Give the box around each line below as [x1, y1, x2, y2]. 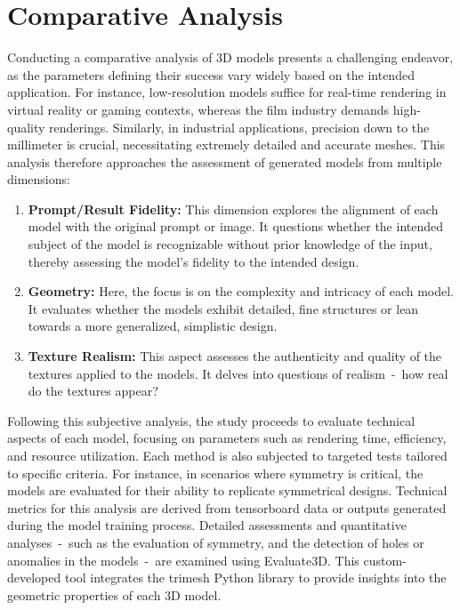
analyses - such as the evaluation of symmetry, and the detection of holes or [7, 533, 424, 551]
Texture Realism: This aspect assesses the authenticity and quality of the [28, 347, 442, 365]
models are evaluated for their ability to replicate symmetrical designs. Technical [7, 481, 448, 500]
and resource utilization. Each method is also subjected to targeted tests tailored [7, 446, 448, 464]
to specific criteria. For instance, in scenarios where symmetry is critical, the [7, 463, 424, 482]
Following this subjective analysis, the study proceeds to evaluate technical [7, 411, 416, 429]
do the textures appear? [28, 381, 158, 400]
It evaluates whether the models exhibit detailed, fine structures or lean [28, 299, 419, 317]
